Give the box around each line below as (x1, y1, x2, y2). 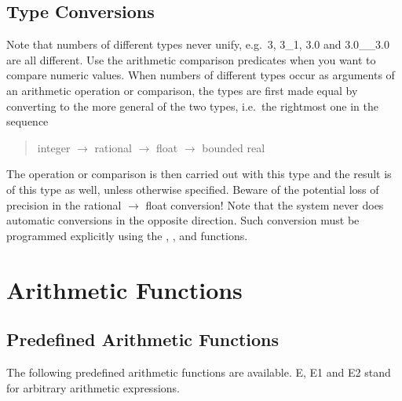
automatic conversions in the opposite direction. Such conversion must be (6, 212, 360, 228)
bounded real (202, 139, 265, 155)
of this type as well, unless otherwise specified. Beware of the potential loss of (6, 180, 379, 197)
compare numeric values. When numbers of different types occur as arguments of (6, 67, 395, 83)
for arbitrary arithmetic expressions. (6, 379, 180, 396)
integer (37, 139, 71, 155)
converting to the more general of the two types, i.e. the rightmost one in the (6, 97, 378, 114)
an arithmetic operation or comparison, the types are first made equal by (6, 82, 358, 98)
